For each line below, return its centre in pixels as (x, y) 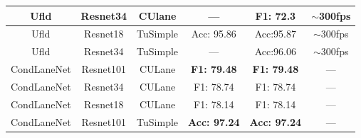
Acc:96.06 (276, 51)
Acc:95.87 (276, 34)
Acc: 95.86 (214, 34)
